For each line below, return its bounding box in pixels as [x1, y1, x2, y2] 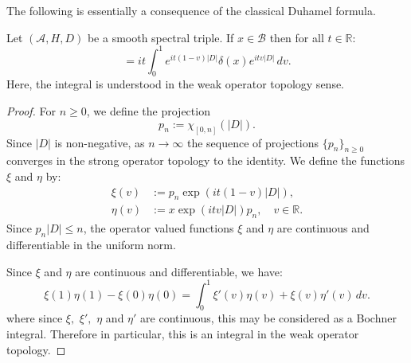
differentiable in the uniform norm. [6, 236, 176, 252]
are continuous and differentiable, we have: [75, 263, 283, 279]
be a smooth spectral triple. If [87, 29, 234, 45]
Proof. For [6, 103, 57, 119]
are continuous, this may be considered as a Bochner [140, 310, 397, 326]
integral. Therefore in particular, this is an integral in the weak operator [6, 326, 359, 342]
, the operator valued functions [83, 220, 234, 236]
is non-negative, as [54, 134, 145, 150]
